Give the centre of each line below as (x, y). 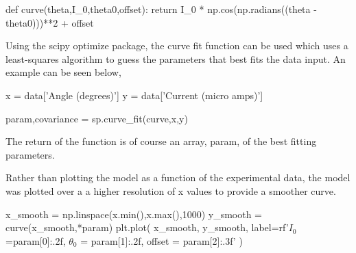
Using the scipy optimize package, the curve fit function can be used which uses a (177, 45)
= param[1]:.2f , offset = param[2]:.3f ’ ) (162, 240)
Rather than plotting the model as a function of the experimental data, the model (178, 177)
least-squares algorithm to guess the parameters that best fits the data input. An (176, 58)
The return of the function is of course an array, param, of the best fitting (161, 141)
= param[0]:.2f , (36, 240)
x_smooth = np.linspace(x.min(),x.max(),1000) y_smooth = (134, 214)
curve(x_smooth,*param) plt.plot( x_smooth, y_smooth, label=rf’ (147, 227)
